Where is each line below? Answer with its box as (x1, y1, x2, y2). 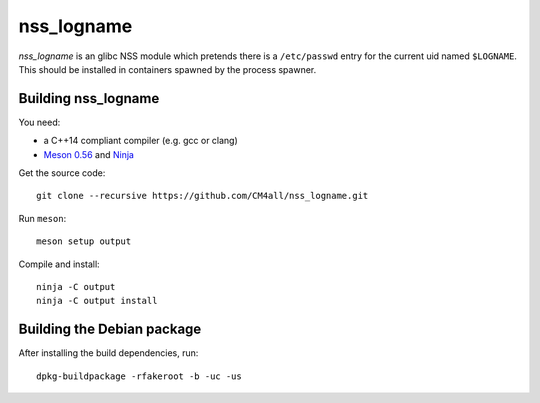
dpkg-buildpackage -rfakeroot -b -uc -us (36, 370, 242, 382)
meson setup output (36, 236, 132, 247)
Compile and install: (18, 258, 100, 270)
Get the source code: (18, 167, 106, 179)
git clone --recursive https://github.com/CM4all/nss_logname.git (36, 190, 369, 202)
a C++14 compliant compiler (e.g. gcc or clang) (43, 135, 239, 147)
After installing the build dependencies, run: (18, 347, 199, 359)
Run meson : (18, 212, 67, 224)
